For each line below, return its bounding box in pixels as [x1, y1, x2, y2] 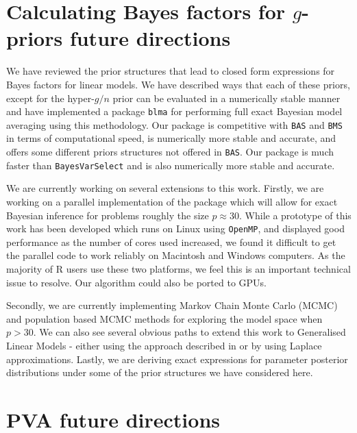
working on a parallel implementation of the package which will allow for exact [6, 194, 338, 208]
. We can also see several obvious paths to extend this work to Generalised [33, 325, 346, 339]
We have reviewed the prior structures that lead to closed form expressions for [6, 64, 335, 78]
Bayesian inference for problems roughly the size [6, 208, 209, 222]
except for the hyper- [6, 90, 95, 105]
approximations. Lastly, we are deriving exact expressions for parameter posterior [6, 351, 348, 366]
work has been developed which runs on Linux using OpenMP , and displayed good [6, 221, 345, 236]
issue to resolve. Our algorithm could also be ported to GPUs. [6, 275, 267, 289]
